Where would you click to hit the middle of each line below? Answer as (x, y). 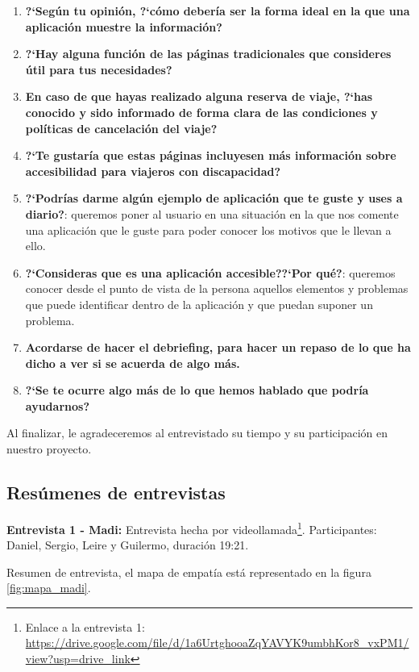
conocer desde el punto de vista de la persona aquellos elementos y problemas (217, 288)
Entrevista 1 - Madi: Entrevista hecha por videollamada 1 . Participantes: (192, 528)
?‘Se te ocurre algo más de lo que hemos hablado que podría (197, 390)
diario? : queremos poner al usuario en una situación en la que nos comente (212, 213)
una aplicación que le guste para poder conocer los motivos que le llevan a (208, 230)
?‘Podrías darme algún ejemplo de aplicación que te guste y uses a (214, 198)
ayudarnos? (57, 405)
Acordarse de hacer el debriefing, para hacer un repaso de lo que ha (218, 347)
